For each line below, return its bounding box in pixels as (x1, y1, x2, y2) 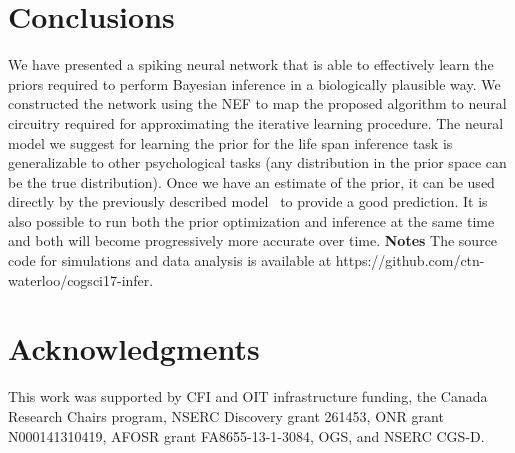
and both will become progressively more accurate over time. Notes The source (8, 230, 498, 251)
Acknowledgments (8, 328, 260, 369)
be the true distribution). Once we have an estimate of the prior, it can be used (8, 171, 495, 192)
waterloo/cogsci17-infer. (8, 269, 154, 290)
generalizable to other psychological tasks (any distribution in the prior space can (8, 152, 507, 173)
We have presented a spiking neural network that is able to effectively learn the (8, 54, 494, 75)
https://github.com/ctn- (335, 250, 485, 271)
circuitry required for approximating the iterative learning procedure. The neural (8, 112, 504, 133)
